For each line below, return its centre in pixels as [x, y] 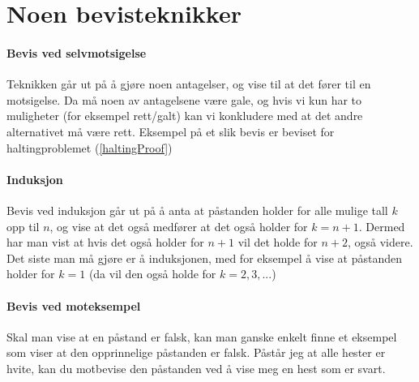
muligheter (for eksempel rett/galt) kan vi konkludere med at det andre [185, 116]
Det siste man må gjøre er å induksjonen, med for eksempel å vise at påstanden [205, 258]
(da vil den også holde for [152, 274]
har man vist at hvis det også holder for [105, 242]
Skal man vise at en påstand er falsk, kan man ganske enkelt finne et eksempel [202, 336]
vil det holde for [278, 242]
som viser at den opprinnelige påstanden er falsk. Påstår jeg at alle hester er [196, 352]
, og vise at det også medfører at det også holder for [179, 226]
